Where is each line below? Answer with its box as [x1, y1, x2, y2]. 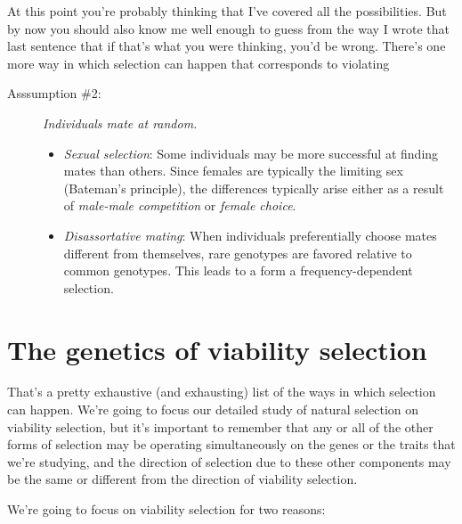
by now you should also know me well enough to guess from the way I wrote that [7, 19, 450, 37]
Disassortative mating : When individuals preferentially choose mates [63, 225, 437, 244]
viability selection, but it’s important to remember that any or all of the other [7, 417, 434, 436]
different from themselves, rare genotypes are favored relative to [63, 243, 412, 262]
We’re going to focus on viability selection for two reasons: [7, 500, 326, 518]
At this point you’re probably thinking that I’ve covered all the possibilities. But [7, 2, 447, 20]
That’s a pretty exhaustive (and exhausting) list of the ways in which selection [7, 382, 436, 401]
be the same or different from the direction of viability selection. [7, 470, 358, 488]
